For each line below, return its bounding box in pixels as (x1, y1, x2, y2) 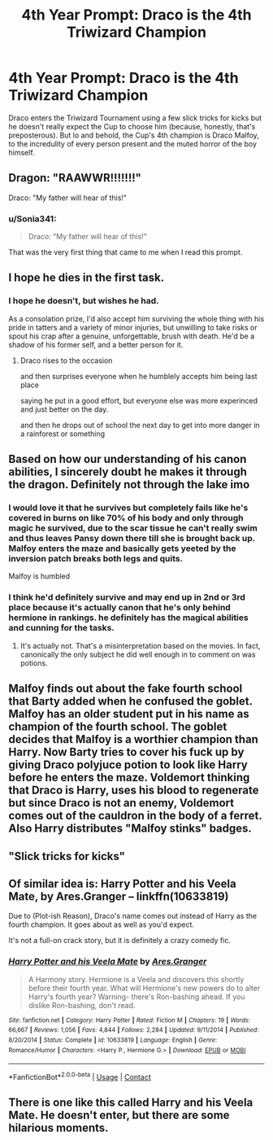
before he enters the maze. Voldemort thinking (8, 771, 250, 784)
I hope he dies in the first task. (8, 271, 165, 285)
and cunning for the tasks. (8, 622, 115, 634)
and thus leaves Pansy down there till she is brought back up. (8, 533, 256, 544)
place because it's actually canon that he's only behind (8, 602, 232, 614)
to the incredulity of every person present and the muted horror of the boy (8, 138, 258, 148)
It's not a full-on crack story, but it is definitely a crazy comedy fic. (8, 936, 232, 946)
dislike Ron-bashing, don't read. (28, 1000, 136, 1010)
